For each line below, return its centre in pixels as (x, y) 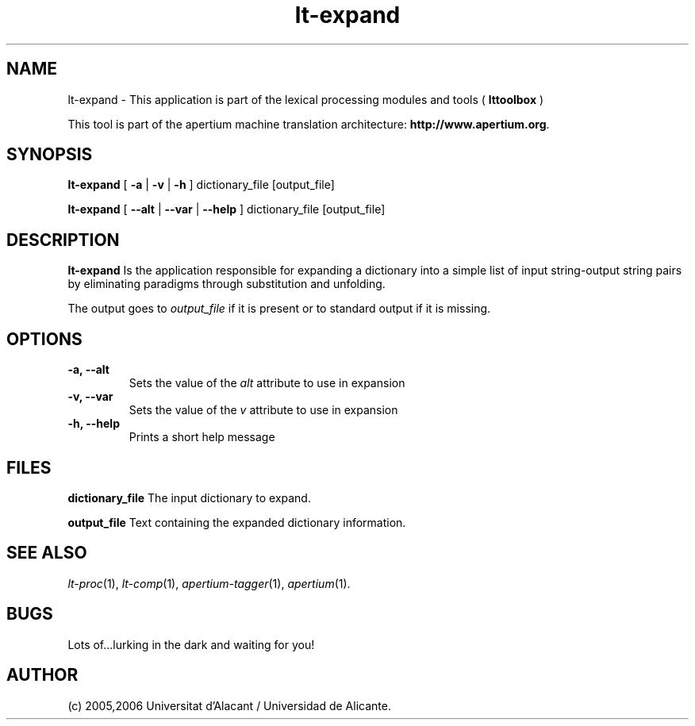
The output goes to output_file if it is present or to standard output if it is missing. (279, 309)
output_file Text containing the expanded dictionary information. (237, 522)
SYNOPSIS (50, 155)
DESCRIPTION (63, 240)
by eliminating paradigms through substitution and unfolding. (227, 284)
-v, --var (90, 397)
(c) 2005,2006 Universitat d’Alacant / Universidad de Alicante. (229, 705)
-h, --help (94, 424)
